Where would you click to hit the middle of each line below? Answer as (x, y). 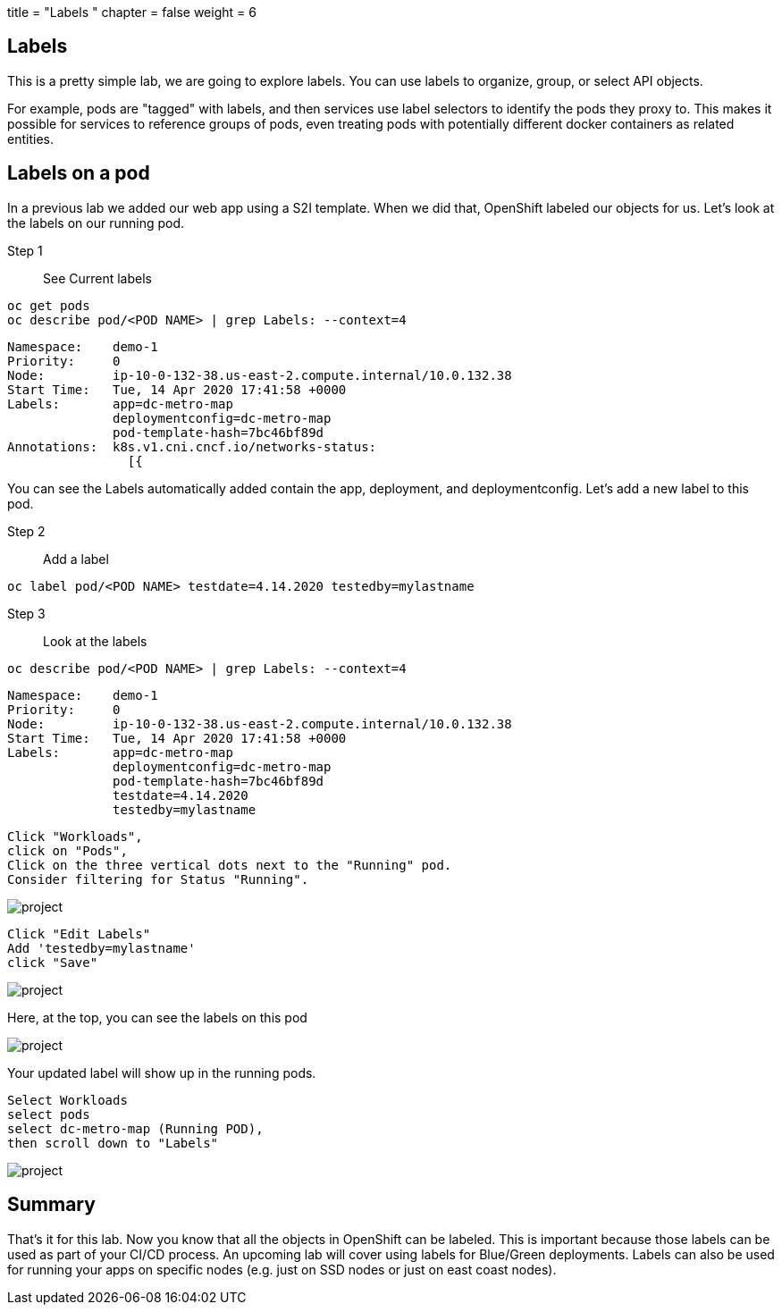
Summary (51, 1205)
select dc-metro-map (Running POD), (135, 1128)
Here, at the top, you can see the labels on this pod (157, 1017)
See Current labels (97, 278)
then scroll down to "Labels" (113, 1143)
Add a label (76, 559)
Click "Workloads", (75, 836)
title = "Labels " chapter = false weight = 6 (132, 12)
